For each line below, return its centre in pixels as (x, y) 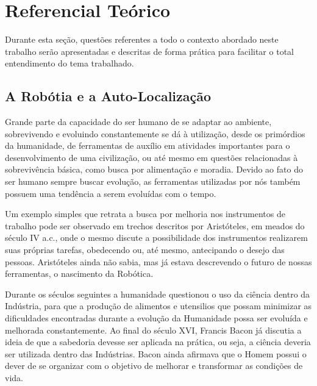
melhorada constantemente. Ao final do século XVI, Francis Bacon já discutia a (153, 330)
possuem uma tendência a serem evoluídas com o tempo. (111, 193)
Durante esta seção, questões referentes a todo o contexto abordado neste (142, 39)
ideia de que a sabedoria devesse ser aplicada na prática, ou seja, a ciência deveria (158, 342)
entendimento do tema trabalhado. (69, 63)
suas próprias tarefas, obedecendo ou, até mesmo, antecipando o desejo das (145, 250)
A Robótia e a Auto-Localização (108, 96)
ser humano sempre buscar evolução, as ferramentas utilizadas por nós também (153, 181)
